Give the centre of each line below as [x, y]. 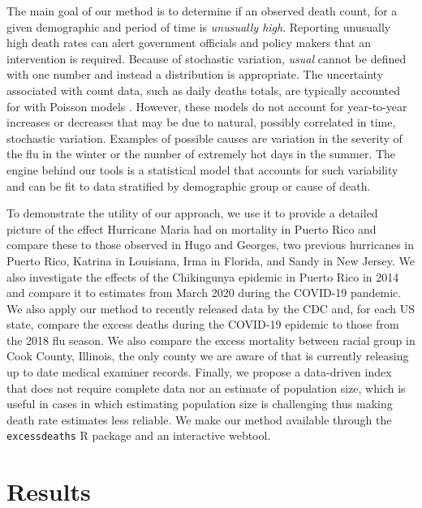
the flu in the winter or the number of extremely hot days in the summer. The [201, 154]
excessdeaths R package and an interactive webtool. [139, 435]
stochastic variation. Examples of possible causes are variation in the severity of [205, 138]
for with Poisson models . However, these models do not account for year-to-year [207, 106]
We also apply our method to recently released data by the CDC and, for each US [211, 308]
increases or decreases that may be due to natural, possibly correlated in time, [201, 122]
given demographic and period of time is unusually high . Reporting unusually [199, 26]
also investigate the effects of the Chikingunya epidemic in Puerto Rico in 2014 [203, 276]
